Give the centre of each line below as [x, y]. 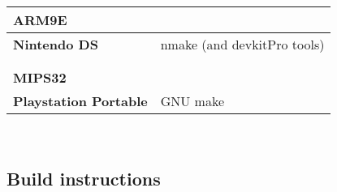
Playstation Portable [80, 101]
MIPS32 [40, 77]
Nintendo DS [56, 44]
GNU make [192, 101]
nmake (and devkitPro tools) [242, 44]
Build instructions [84, 178]
